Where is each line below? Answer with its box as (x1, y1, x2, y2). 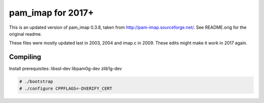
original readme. (9, 31, 42, 37)
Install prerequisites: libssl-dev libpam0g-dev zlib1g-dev (9, 66, 122, 72)
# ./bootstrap (19, 79, 53, 84)
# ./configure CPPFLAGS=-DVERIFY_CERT (19, 85, 112, 91)
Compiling (9, 53, 42, 61)
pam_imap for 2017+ (9, 7, 94, 18)
